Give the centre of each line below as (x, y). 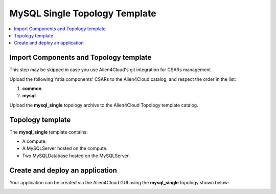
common (32, 89)
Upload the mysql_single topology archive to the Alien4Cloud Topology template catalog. (104, 105)
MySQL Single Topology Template (83, 13)
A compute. (34, 141)
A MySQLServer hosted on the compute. (65, 148)
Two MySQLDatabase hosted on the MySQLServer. (76, 156)
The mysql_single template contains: (49, 132)
